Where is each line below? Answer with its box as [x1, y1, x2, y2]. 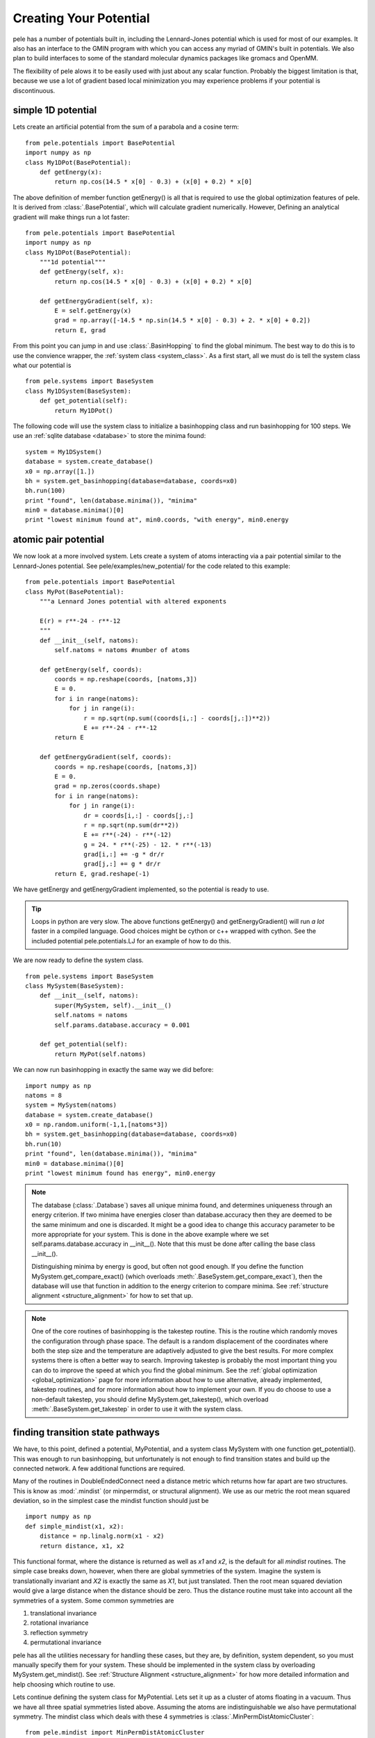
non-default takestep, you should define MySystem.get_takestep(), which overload [31, 1395, 269, 1404]
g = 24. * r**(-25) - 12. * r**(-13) [83, 840, 212, 848]
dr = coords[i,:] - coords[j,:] [83, 811, 194, 820]
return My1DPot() [54, 407, 114, 414]
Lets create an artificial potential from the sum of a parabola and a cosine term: [12, 122, 240, 131]
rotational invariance [30, 1618, 89, 1627]
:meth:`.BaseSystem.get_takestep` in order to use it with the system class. [31, 1405, 243, 1413]
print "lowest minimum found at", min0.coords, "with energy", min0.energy [25, 516, 289, 524]
